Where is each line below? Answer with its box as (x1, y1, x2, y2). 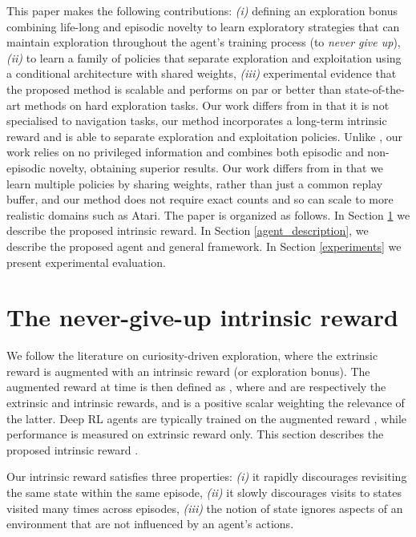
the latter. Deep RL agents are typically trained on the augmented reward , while (6, 410, 406, 426)
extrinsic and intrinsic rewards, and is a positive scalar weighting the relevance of (6, 394, 405, 410)
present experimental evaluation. (6, 253, 166, 270)
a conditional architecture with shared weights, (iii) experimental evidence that (6, 65, 397, 82)
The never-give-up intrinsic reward (6, 301, 398, 333)
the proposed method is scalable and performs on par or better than (6, 80, 341, 97)
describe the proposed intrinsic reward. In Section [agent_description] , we (6, 222, 369, 239)
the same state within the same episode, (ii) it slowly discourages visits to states (6, 483, 402, 500)
